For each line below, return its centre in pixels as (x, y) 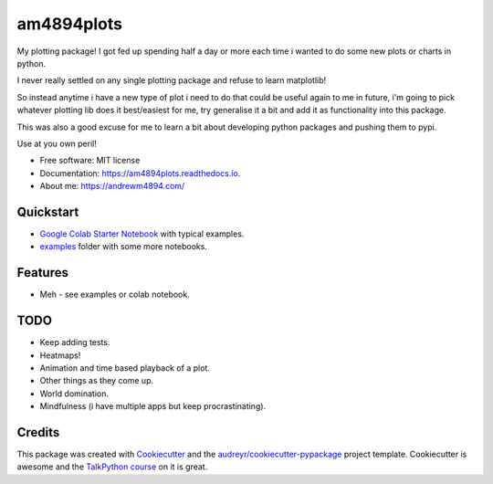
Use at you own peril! (57, 143)
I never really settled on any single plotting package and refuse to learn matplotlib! (172, 80)
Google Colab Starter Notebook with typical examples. (142, 234)
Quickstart (48, 211)
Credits (38, 432)
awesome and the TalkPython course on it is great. (112, 467)
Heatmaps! (60, 355)
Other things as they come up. (97, 381)
